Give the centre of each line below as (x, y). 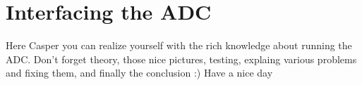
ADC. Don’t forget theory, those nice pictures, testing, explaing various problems (181, 59)
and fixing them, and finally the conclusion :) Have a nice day (139, 73)
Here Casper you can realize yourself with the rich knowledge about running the (179, 45)
